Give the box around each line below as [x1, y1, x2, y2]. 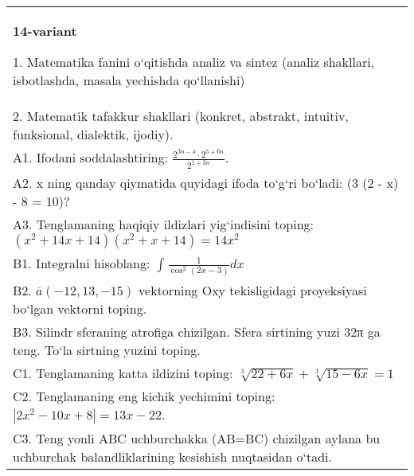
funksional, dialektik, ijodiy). [13, 125, 174, 143]
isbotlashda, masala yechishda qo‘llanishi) [13, 71, 245, 89]
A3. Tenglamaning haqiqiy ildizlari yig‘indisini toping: [13, 215, 314, 234]
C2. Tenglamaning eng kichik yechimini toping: [13, 386, 275, 405]
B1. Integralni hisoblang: [13, 254, 150, 273]
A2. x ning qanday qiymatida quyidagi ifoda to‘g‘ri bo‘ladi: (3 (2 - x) [13, 174, 399, 193]
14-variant [13, 21, 77, 40]
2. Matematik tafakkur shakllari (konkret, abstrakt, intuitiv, [13, 107, 349, 125]
